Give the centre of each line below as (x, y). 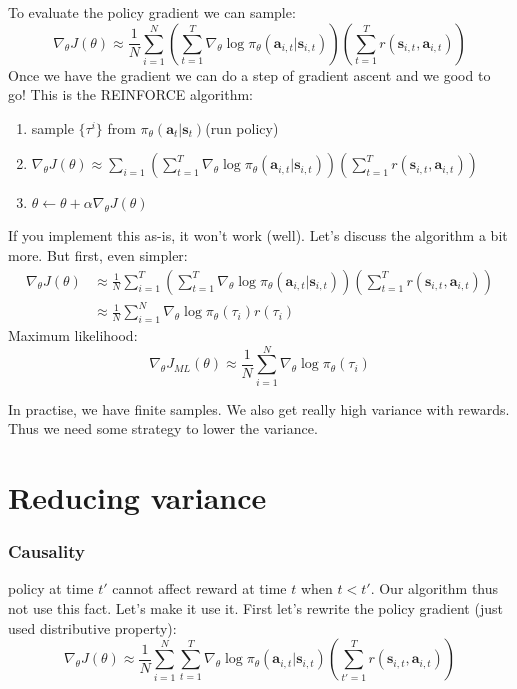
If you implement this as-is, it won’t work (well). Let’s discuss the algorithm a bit (258, 235)
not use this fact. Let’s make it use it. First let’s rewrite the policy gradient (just (255, 608)
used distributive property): (92, 627)
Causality (46, 551)
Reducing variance (137, 497)
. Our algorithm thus (434, 588)
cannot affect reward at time (199, 588)
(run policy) (242, 127)
